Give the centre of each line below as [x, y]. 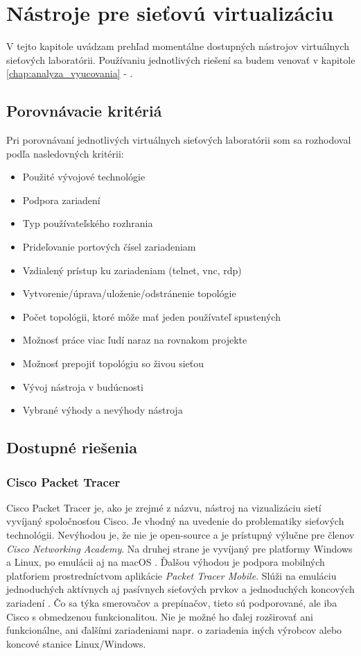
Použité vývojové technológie [84, 177]
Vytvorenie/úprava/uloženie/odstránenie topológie [129, 293]
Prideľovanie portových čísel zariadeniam [109, 247]
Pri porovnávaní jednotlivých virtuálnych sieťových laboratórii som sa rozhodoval [179, 140]
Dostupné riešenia [72, 447]
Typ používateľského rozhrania [88, 223]
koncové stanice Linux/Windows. [76, 643]
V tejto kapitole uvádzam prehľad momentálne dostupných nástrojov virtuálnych [178, 46]
